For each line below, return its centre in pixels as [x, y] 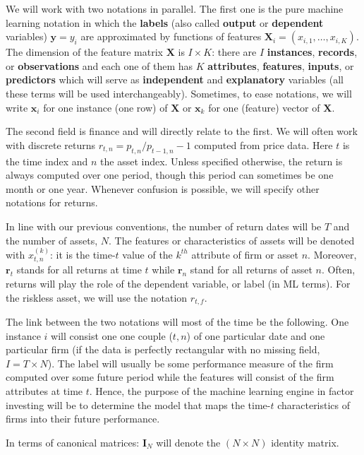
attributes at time [44, 390]
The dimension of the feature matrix [84, 52]
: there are [234, 52]
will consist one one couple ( [112, 335]
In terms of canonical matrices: [73, 442]
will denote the [188, 442]
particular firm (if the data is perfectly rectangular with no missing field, [163, 349]
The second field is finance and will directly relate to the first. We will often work [182, 131]
